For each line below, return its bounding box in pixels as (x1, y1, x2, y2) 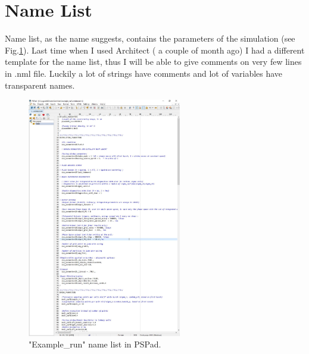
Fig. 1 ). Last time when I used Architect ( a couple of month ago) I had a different (5, 43, 305, 56)
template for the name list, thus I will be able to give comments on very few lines (5, 55, 302, 68)
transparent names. (5, 79, 75, 91)
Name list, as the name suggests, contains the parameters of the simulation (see (5, 32, 295, 45)
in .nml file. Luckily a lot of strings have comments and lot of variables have (5, 67, 283, 79)
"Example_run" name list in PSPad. (29, 338, 161, 350)
